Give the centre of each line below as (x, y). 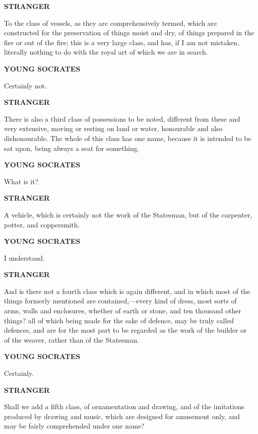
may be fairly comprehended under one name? (74, 426)
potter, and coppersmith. (42, 224)
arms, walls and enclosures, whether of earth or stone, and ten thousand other (123, 311)
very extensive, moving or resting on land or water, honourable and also (113, 128)
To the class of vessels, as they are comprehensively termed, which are (110, 23)
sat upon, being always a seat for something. (72, 148)
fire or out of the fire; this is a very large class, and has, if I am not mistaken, (122, 42)
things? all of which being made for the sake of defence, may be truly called (119, 320)
